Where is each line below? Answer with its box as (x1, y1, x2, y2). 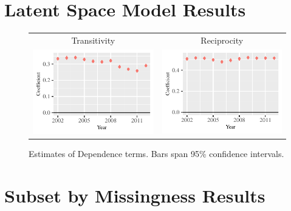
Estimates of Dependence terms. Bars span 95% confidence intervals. (29, 147, 284, 159)
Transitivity (71, 33, 115, 46)
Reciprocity (200, 33, 244, 46)
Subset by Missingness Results (4, 183, 265, 207)
